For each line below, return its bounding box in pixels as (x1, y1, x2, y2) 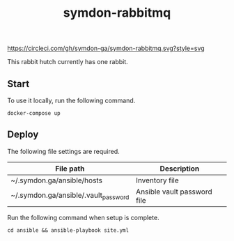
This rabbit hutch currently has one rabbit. (7, 58, 129, 66)
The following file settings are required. (7, 147, 120, 155)
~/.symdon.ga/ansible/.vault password (10, 190, 130, 201)
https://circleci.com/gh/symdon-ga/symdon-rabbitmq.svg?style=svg (7, 44, 205, 53)
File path (55, 164, 85, 173)
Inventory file (135, 176, 179, 185)
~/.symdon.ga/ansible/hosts (10, 176, 103, 185)
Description (159, 164, 200, 173)
